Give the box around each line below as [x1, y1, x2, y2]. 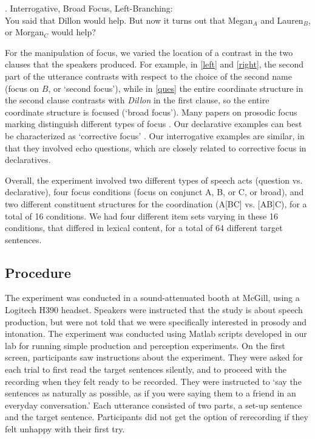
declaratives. [5, 153, 51, 166]
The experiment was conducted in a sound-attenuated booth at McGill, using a [5, 291, 300, 304]
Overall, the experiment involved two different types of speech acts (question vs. [5, 173, 303, 186]
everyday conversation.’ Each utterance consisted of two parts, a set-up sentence [5, 398, 302, 411]
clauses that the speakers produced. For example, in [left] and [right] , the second [5, 58, 303, 71]
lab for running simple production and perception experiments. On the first [5, 339, 285, 351]
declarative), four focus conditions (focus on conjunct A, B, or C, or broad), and [5, 185, 304, 198]
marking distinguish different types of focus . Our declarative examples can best [5, 117, 302, 130]
